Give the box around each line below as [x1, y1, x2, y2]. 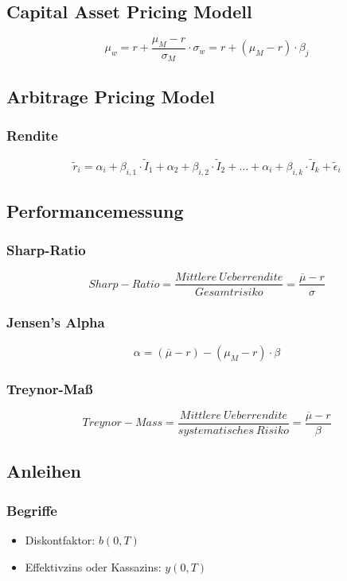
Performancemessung [6, 198, 184, 223]
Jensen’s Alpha [6, 312, 105, 332]
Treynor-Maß [6, 378, 93, 398]
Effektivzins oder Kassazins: [25, 558, 162, 575]
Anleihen [6, 459, 82, 483]
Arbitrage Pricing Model [6, 83, 215, 108]
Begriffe [6, 500, 57, 520]
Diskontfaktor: [25, 532, 96, 548]
